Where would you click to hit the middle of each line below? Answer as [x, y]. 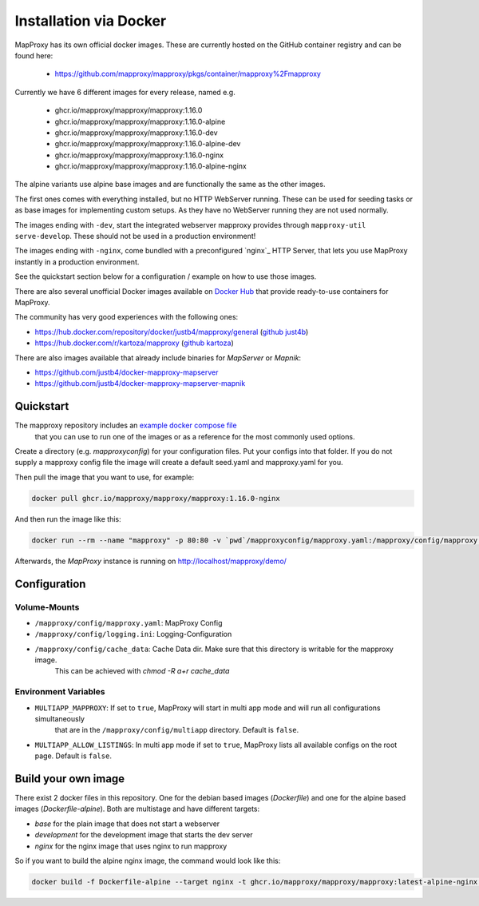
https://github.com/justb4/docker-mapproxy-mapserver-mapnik [140, 383]
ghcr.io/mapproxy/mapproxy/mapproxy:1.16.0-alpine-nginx [150, 166]
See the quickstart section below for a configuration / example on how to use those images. [166, 276]
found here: [34, 55]
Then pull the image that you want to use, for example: [105, 477]
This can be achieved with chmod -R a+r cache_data [142, 671]
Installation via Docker [91, 21]
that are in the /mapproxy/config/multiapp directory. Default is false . [177, 730]
